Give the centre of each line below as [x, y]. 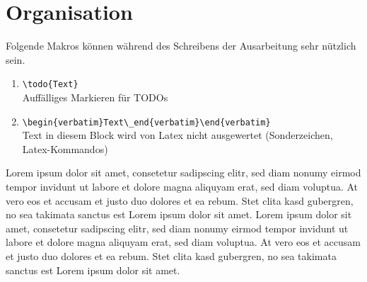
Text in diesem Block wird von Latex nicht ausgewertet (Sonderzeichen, [177, 135]
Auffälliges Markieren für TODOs [95, 97]
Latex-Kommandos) [65, 148]
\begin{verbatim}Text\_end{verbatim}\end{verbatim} [146, 122]
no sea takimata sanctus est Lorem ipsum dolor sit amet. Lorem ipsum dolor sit [179, 214]
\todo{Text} [50, 85]
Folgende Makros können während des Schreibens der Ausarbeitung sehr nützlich [181, 46]
